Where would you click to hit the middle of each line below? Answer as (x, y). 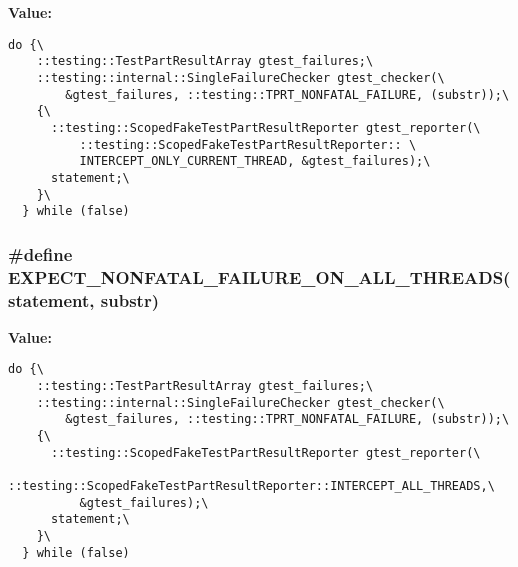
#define (40, 253)
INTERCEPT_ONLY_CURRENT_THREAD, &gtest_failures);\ (255, 161)
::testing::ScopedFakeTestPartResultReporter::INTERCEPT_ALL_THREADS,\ (251, 486)
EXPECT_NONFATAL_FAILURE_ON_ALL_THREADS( (259, 276)
